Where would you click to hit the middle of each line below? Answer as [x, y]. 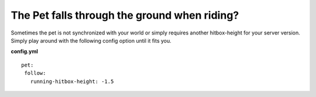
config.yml [24, 51]
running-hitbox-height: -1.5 [72, 81]
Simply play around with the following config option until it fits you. [91, 40]
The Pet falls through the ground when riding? [125, 15]
